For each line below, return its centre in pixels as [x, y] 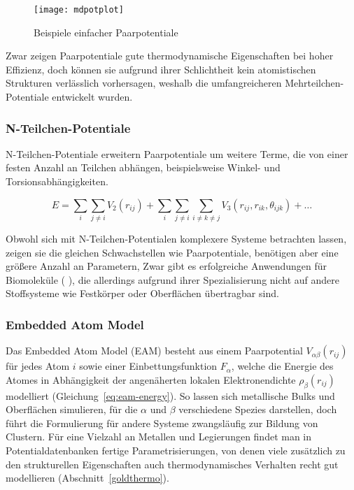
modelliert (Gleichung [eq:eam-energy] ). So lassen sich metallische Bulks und [170, 395]
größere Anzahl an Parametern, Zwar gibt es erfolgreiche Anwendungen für [167, 266]
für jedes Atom [38, 366]
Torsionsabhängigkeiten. [57, 181]
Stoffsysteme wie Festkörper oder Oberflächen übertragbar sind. [142, 293]
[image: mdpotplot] [79, 10]
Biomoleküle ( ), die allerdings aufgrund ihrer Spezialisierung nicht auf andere [173, 279]
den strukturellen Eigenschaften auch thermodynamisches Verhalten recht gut [172, 464]
